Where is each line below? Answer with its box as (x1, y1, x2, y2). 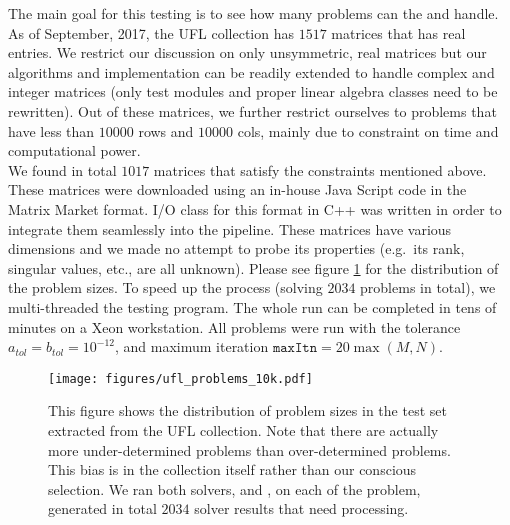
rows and (138, 120, 194, 141)
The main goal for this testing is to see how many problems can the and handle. (8, 3, 499, 23)
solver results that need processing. (194, 498, 409, 519)
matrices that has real (331, 22, 466, 43)
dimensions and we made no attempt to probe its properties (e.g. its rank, (8, 238, 465, 259)
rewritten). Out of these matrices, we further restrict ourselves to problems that (8, 100, 497, 121)
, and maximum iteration (114, 336, 269, 357)
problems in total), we (360, 277, 496, 298)
